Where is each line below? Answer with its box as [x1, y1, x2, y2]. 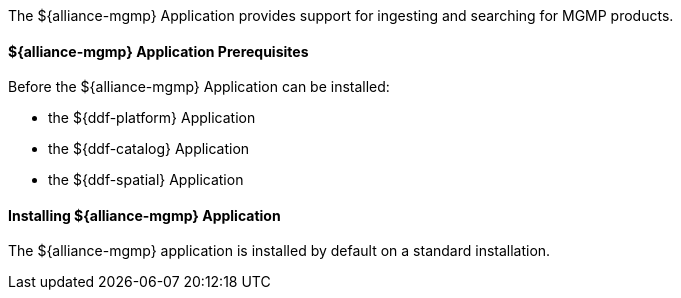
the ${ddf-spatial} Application [48, 171, 244, 189]
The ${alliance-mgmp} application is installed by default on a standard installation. [8, 242, 551, 260]
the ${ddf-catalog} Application [48, 140, 250, 158]
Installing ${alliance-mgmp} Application [8, 206, 281, 224]
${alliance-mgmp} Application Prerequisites [8, 42, 309, 60]
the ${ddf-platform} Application [48, 109, 256, 127]
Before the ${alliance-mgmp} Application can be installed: [8, 78, 390, 96]
